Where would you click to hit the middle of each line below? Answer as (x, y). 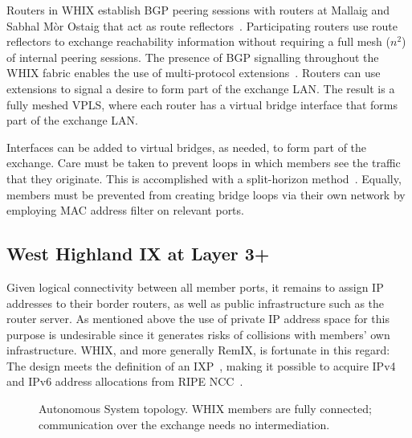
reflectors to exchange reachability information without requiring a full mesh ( (198, 41)
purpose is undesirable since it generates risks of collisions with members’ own (198, 334)
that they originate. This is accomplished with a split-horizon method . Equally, (204, 178)
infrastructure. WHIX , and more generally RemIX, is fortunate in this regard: (198, 350)
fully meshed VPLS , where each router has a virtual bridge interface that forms (202, 104)
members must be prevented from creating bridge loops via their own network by (206, 194)
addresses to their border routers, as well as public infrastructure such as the (196, 303)
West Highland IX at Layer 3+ (138, 254)
